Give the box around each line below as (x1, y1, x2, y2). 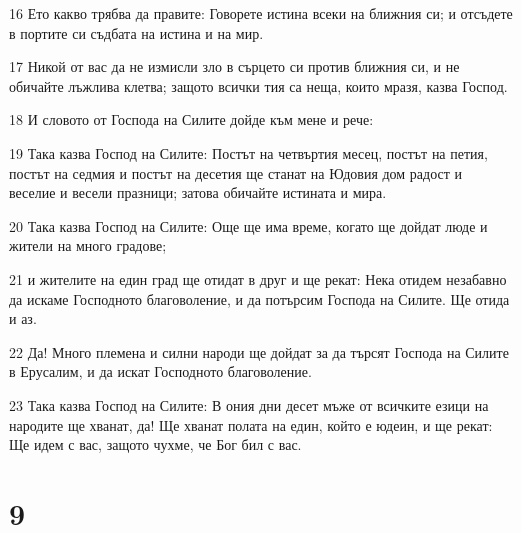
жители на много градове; (9, 235, 167, 256)
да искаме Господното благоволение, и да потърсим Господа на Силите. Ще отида (9, 288, 510, 309)
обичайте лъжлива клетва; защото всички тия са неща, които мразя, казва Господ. (9, 75, 508, 96)
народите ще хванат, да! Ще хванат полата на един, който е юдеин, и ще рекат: (9, 414, 493, 435)
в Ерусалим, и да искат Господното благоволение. (9, 361, 312, 382)
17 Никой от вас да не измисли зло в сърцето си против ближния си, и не (9, 56, 460, 77)
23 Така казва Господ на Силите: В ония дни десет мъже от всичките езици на (9, 394, 489, 415)
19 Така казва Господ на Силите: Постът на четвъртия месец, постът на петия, (9, 142, 488, 163)
